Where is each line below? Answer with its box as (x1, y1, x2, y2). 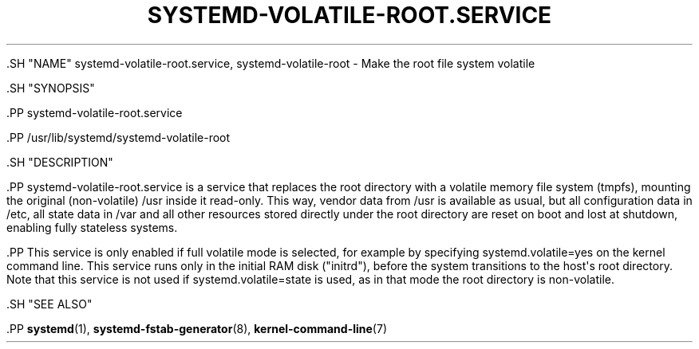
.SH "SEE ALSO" (6, 296, 93, 311)
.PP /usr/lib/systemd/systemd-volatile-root (6, 130, 231, 144)
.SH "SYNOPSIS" (6, 80, 95, 95)
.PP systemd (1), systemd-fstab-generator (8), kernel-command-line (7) (6, 321, 387, 335)
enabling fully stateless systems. (6, 220, 178, 234)
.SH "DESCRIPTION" (6, 155, 113, 169)
